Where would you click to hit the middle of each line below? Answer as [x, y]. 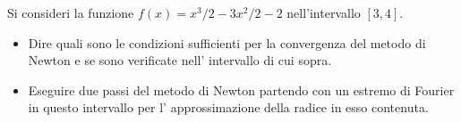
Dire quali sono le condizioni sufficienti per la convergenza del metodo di [227, 42]
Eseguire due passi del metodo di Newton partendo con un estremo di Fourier [241, 89]
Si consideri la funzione [71, 12]
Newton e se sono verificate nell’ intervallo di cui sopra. [180, 60]
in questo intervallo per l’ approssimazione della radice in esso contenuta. [228, 107]
